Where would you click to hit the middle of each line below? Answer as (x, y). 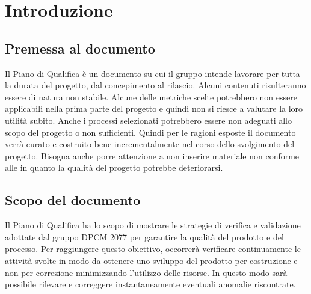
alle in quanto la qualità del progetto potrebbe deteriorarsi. (114, 167)
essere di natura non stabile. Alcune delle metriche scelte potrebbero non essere (151, 96)
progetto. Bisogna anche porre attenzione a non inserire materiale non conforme (152, 155)
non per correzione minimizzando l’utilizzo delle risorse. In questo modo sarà (146, 272)
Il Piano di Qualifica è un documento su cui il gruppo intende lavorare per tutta (152, 73)
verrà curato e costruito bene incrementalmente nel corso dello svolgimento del (150, 144)
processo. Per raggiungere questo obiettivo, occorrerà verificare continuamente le (153, 249)
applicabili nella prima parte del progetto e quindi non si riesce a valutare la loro (154, 109)
